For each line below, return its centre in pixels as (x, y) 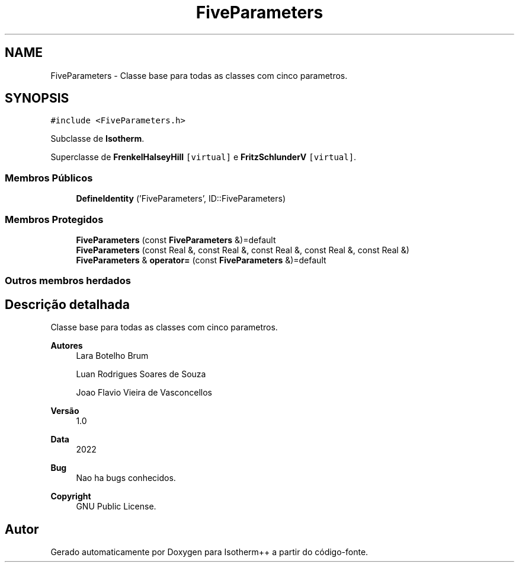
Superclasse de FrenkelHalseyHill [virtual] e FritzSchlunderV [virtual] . (204, 157)
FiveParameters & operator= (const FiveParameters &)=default (201, 260)
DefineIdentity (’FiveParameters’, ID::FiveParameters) (181, 199)
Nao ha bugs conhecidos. (126, 478)
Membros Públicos (49, 178)
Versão (65, 411)
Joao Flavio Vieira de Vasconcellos (144, 393)
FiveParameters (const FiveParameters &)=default (176, 240)
